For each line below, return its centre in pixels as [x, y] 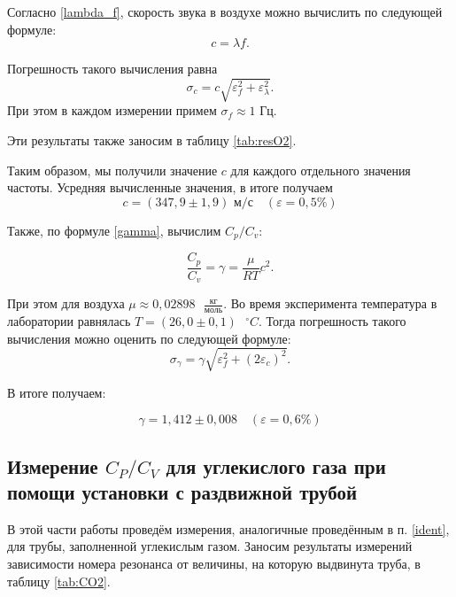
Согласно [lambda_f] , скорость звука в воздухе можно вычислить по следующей [225, 12]
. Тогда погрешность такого [332, 320]
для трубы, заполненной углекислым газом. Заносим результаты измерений [210, 546]
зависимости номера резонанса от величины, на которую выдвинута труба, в [214, 564]
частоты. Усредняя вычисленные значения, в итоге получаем [170, 187]
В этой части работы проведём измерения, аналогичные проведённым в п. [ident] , [228, 528]
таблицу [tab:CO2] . [59, 581]
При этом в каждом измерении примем [112, 110]
